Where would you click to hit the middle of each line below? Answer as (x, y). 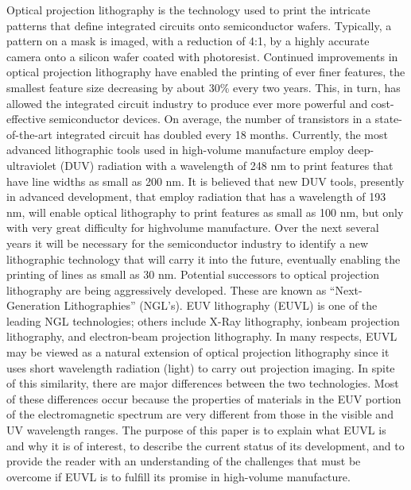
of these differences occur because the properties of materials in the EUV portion (204, 398)
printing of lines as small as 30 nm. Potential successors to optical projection (193, 274)
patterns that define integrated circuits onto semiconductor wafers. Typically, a (199, 25)
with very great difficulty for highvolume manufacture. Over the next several (193, 228)
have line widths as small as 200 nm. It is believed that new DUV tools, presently (205, 181)
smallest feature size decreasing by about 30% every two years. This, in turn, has (204, 87)
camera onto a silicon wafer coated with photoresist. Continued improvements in (202, 56)
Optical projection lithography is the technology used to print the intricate (188, 10)
